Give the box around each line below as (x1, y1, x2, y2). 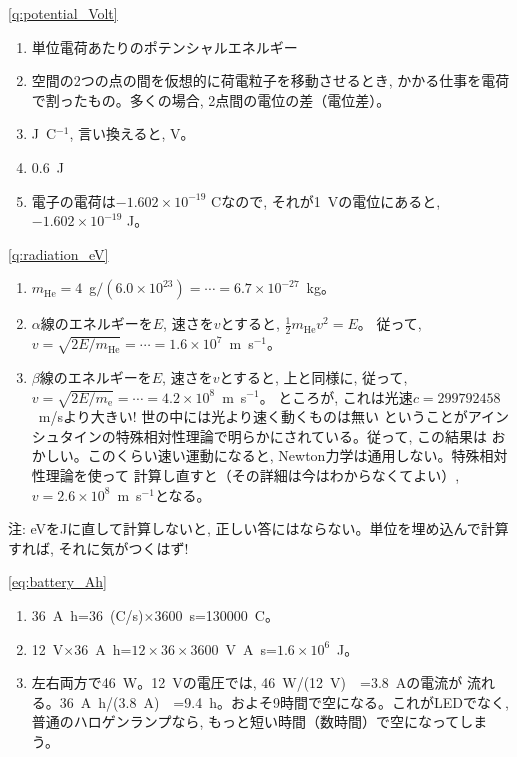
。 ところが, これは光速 (259, 386, 413, 407)
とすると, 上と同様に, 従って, (219, 366, 408, 387)
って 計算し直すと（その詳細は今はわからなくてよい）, (101, 465, 460, 486)
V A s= (225, 638, 277, 659)
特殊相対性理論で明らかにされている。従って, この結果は (115, 425, 487, 446)
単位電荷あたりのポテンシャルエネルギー (31, 36, 298, 57)
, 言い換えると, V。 (69, 123, 195, 144)
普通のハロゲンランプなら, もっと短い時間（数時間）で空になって (31, 711, 460, 732)
